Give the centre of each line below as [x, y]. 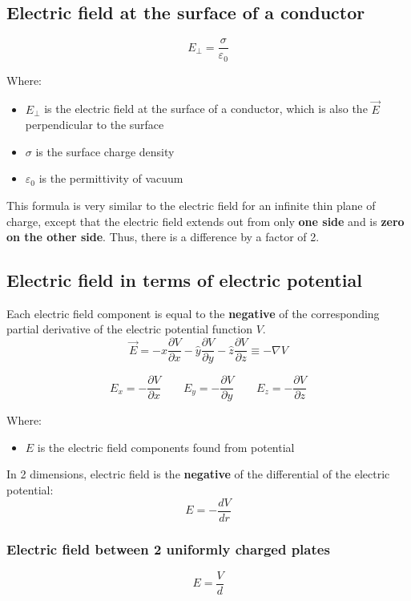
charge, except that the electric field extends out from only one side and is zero [205, 221]
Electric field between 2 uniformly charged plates [168, 549]
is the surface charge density [105, 151]
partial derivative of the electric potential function [129, 329]
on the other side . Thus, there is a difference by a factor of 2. [163, 237]
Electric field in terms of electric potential [184, 280]
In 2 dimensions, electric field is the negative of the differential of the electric [198, 474]
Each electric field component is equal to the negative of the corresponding [193, 313]
